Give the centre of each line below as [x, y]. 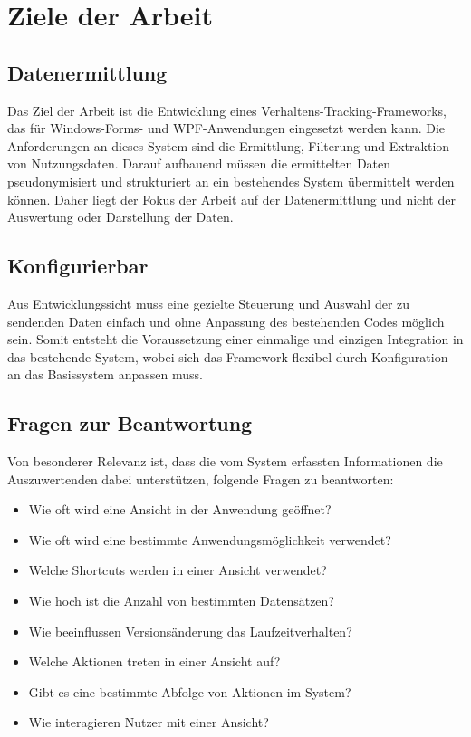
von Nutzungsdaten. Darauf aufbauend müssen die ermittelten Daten [199, 163]
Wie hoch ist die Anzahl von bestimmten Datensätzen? [181, 601]
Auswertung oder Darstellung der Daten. [120, 217]
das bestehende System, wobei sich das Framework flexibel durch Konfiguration [228, 356]
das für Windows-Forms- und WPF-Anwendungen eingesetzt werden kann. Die [226, 128]
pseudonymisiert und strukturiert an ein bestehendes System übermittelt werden [231, 181]
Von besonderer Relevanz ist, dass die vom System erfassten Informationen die [225, 461]
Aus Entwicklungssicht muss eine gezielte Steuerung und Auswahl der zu [209, 303]
